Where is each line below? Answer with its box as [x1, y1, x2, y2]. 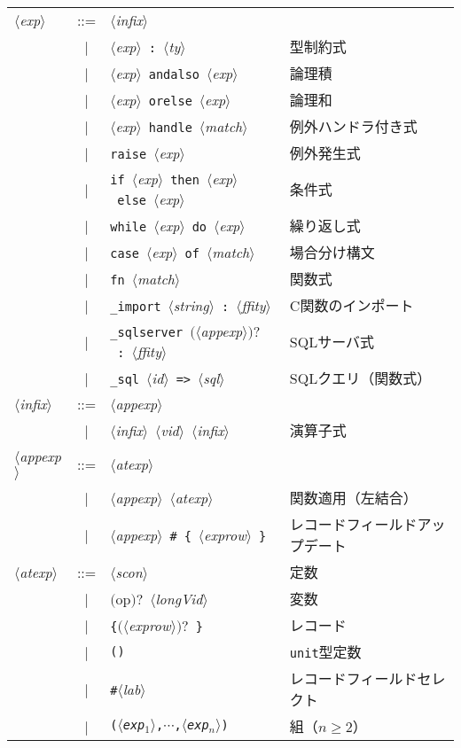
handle [148, 120, 192, 135]
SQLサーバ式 [289, 331, 375, 352]
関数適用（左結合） [289, 487, 418, 508]
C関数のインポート [289, 295, 414, 316]
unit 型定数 [289, 642, 362, 662]
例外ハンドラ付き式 [289, 116, 418, 136]
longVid [155, 588, 203, 609]
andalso [148, 66, 200, 82]
